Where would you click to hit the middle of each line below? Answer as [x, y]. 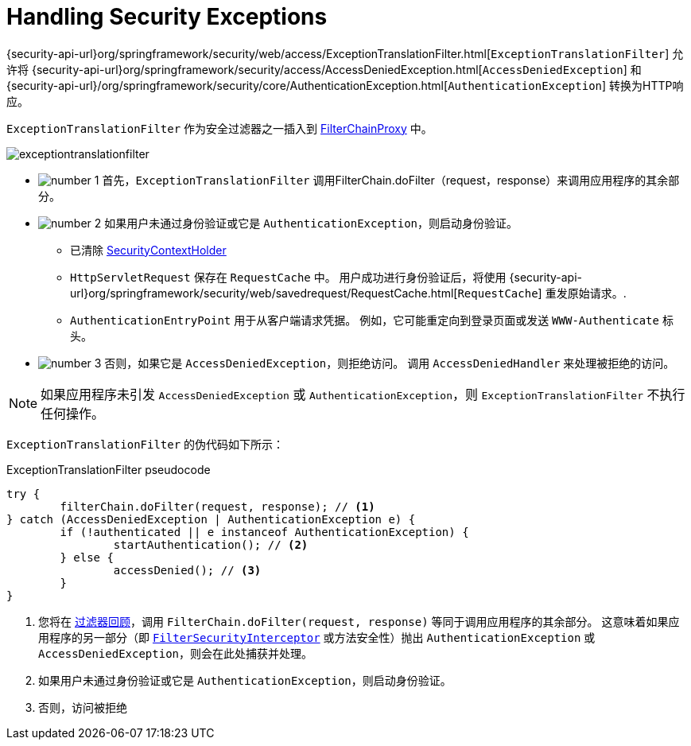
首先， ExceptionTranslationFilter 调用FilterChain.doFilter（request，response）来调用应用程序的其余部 [391, 180]
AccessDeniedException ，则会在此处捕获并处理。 [176, 653]
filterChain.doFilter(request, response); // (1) [217, 506]
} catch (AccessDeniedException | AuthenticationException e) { [211, 519]
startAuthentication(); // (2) [211, 544]
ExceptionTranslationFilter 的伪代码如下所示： [146, 444]
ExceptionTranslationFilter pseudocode [109, 469]
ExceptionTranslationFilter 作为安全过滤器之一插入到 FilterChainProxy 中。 [219, 128]
